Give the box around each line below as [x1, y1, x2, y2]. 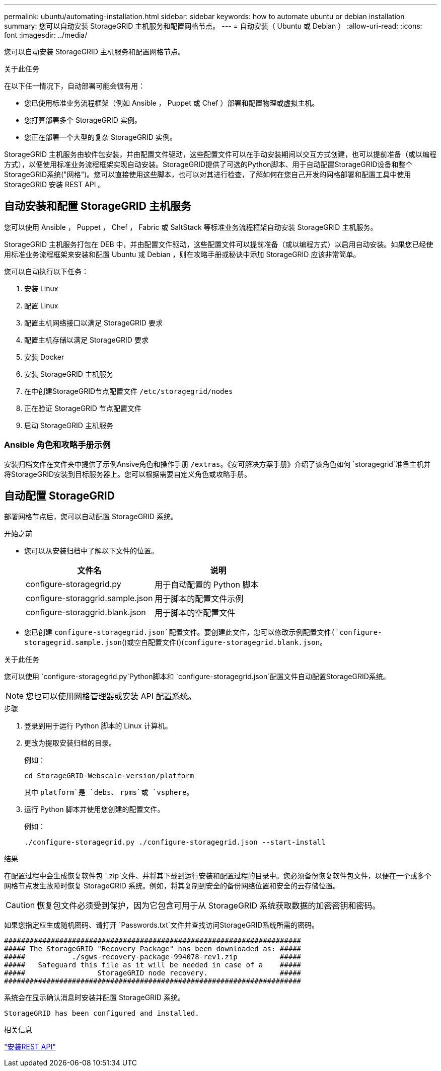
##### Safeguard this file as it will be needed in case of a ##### [4, 961, 302, 969]
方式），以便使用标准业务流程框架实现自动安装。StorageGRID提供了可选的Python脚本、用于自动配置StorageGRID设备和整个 [4, 160, 413, 169]
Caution [6, 900, 35, 911]
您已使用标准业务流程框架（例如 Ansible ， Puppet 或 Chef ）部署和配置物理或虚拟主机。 [24, 99, 319, 107]
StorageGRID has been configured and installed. [4, 1009, 199, 1018]
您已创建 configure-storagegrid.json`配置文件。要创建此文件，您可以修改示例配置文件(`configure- [24, 628, 382, 637]
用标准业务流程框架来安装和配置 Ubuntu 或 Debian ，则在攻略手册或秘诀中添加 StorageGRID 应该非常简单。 [4, 250, 360, 259]
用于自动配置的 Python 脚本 [155, 580, 259, 590]
